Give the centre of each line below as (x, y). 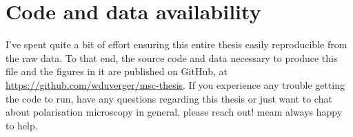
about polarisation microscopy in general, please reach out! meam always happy (174, 112)
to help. (22, 125)
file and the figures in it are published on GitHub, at (117, 71)
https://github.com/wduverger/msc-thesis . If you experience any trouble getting (175, 84)
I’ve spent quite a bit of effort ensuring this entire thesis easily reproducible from (176, 44)
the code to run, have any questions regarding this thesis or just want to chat (169, 98)
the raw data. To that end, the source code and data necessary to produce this (172, 57)
